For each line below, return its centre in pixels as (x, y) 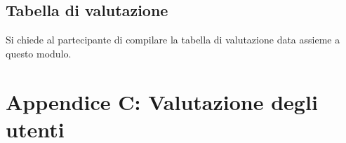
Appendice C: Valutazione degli (162, 101)
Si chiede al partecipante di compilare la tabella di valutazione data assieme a (173, 40)
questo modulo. (39, 53)
